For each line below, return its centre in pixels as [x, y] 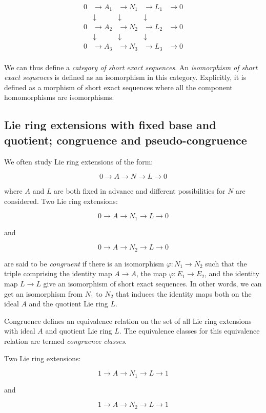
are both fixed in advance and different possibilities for [140, 191]
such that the [226, 263]
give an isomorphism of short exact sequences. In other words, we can [152, 283]
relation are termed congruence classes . [66, 340]
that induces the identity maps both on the [184, 293]
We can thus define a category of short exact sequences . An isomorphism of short [131, 67]
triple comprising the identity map [58, 273]
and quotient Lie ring [79, 331]
